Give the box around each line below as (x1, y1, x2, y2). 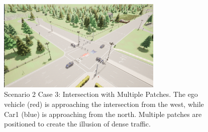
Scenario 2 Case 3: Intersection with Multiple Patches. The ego (4, 89, 198, 99)
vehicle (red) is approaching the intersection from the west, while (4, 98, 204, 109)
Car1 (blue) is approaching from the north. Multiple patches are (4, 108, 202, 119)
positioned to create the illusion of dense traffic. (4, 118, 151, 129)
